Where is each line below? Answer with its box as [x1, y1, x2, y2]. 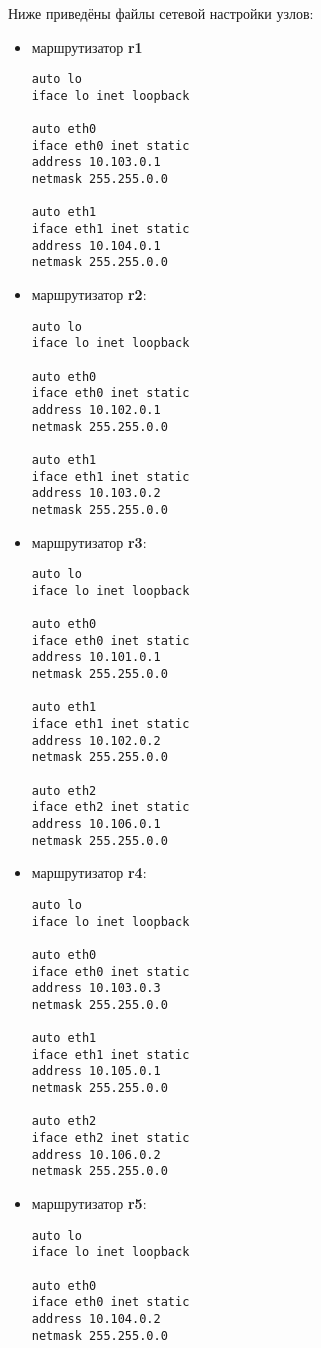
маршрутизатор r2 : [31, 284, 147, 305]
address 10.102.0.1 [31, 402, 161, 417]
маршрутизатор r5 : [31, 1193, 147, 1214]
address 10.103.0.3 [31, 981, 161, 996]
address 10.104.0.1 [31, 238, 161, 253]
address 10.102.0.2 [31, 733, 161, 748]
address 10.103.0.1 [31, 155, 161, 170]
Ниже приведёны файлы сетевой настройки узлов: [8, 3, 314, 23]
